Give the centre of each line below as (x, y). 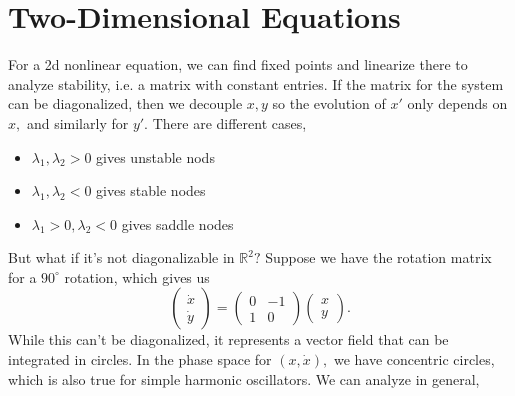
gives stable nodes (151, 190)
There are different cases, (229, 122)
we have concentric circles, (414, 359)
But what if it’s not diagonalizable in (121, 257)
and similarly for (77, 122)
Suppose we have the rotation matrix (378, 257)
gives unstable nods (155, 156)
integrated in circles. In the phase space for (140, 359)
